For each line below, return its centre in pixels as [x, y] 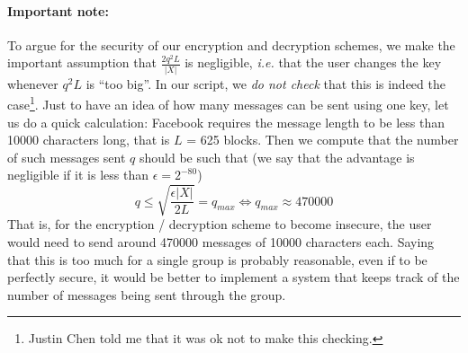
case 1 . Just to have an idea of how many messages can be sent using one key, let [228, 103]
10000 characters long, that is [89, 140]
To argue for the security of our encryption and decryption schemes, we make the [231, 44]
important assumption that [82, 62]
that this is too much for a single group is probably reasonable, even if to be [217, 259]
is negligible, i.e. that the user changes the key [313, 62]
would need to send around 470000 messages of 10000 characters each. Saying [221, 242]
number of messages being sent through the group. [147, 294]
